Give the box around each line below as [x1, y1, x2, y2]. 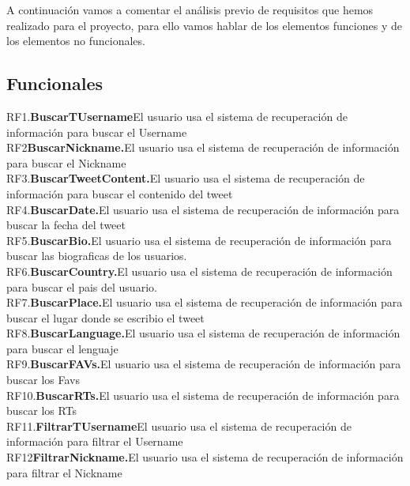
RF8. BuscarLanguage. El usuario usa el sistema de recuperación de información [6, 325, 401, 341]
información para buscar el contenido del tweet [6, 185, 233, 202]
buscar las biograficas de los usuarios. [6, 247, 187, 264]
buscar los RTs [6, 402, 77, 419]
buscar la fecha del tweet [6, 217, 126, 233]
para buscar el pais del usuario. [6, 278, 157, 295]
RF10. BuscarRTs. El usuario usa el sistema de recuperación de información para [6, 386, 400, 403]
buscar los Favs [6, 371, 81, 388]
